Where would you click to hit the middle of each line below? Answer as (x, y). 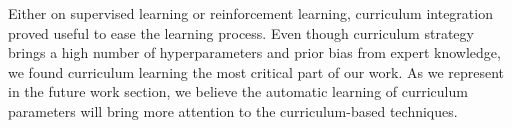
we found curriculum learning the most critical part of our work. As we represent (256, 71)
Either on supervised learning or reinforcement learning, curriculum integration (250, 13)
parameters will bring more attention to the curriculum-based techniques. (233, 110)
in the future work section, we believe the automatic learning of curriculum (238, 91)
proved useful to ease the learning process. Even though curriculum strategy (241, 32)
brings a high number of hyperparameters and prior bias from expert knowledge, (254, 52)
